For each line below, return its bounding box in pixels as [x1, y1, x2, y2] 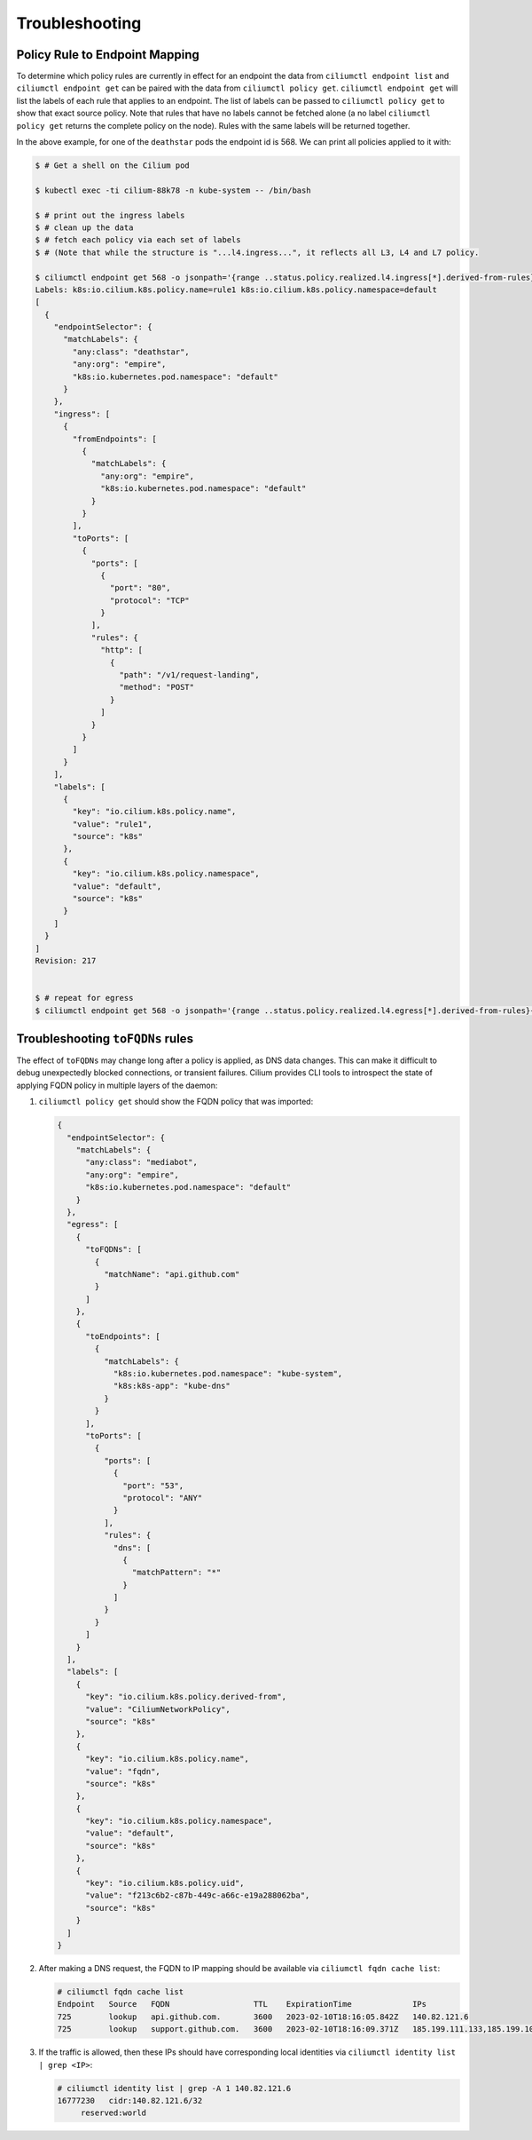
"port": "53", [122, 1480, 184, 1491]
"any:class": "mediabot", [85, 1157, 199, 1168]
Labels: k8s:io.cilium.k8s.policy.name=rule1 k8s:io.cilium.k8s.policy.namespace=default [35, 284, 438, 295]
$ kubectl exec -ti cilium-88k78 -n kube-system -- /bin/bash [35, 185, 311, 195]
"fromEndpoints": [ [72, 433, 157, 444]
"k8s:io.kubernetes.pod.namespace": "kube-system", [113, 1368, 343, 1379]
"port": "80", [109, 583, 172, 593]
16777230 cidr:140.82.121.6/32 [57, 2096, 203, 2105]
